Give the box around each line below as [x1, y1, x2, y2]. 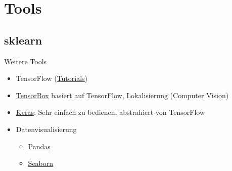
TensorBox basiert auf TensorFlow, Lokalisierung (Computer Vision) [16, 90, 229, 100]
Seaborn [28, 158, 54, 168]
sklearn [4, 32, 42, 48]
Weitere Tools [4, 56, 47, 66]
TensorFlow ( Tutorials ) [16, 73, 88, 83]
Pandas [28, 141, 51, 151]
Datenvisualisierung [16, 123, 77, 134]
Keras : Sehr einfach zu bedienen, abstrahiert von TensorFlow [16, 107, 205, 117]
